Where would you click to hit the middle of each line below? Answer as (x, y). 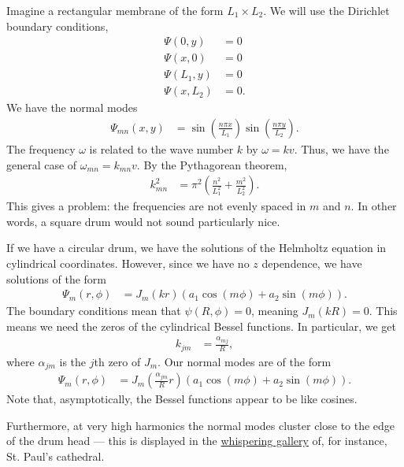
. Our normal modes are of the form (245, 361)
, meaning (274, 311)
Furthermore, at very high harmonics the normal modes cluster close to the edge (201, 425)
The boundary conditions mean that (94, 311)
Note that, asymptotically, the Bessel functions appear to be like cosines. (182, 399)
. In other (374, 206)
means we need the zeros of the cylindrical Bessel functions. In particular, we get (201, 326)
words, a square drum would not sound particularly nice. (143, 221)
